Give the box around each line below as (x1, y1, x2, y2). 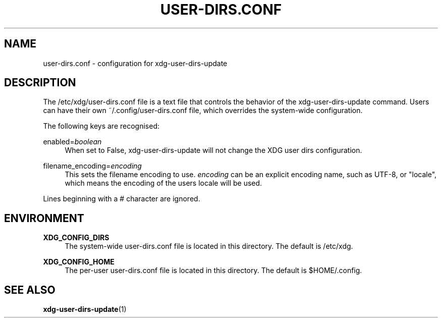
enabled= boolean (43, 137, 102, 146)
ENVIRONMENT (4, 211, 84, 225)
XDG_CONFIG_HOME (43, 257, 115, 266)
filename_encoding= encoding (43, 162, 142, 171)
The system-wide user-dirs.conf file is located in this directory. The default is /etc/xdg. (65, 242, 353, 251)
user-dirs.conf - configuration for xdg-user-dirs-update (43, 59, 228, 68)
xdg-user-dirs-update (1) (43, 305, 127, 314)
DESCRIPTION (4, 76, 76, 89)
